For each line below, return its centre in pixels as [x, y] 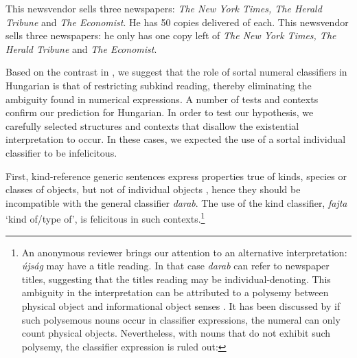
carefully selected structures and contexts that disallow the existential [152, 125]
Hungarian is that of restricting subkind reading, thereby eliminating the [159, 85]
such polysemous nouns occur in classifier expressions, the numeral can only [181, 319]
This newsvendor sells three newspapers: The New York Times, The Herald [164, 8]
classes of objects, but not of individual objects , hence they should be [153, 189]
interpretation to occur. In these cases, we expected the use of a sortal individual [176, 139]
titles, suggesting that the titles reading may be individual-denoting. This [176, 279]
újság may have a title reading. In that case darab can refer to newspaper [175, 266]
